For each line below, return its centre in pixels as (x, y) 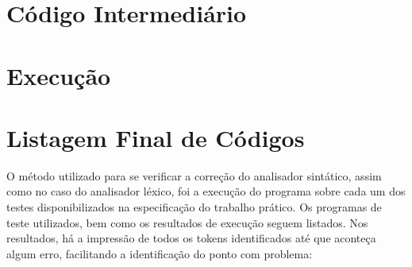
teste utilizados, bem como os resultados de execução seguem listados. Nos (187, 222)
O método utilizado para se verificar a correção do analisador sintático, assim (194, 175)
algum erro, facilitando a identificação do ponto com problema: (160, 253)
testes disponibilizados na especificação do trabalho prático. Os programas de (194, 207)
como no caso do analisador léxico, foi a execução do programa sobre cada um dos (206, 191)
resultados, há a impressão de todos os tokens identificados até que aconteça (191, 238)
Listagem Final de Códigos (156, 137)
